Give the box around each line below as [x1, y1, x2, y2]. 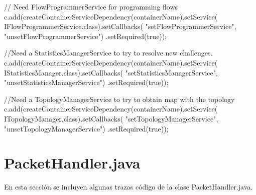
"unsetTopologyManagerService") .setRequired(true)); [4, 123, 169, 133]
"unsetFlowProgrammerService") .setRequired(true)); [4, 30, 167, 41]
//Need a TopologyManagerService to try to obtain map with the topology [4, 93, 235, 104]
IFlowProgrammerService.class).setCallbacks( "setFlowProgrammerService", [4, 21, 236, 31]
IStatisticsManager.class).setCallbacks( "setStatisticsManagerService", [4, 67, 218, 77]
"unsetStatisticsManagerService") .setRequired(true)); [4, 77, 169, 87]
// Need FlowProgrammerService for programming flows [4, 1, 178, 11]
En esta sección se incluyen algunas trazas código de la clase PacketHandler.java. [4, 181, 253, 192]
